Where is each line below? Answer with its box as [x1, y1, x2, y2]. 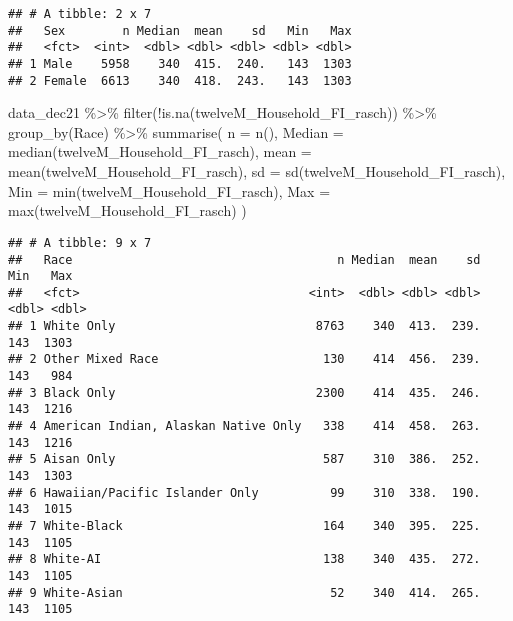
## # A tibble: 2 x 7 [8, 7, 152, 21]
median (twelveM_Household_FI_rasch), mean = [8, 141, 312, 162]
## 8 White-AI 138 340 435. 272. [8, 552, 481, 567]
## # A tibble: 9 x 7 [8, 235, 152, 250]
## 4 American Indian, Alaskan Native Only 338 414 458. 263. [8, 419, 481, 434]
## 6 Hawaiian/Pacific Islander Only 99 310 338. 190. [8, 485, 481, 500]
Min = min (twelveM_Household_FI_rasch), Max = [8, 180, 331, 201]
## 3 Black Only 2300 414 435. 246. [8, 385, 481, 400]
